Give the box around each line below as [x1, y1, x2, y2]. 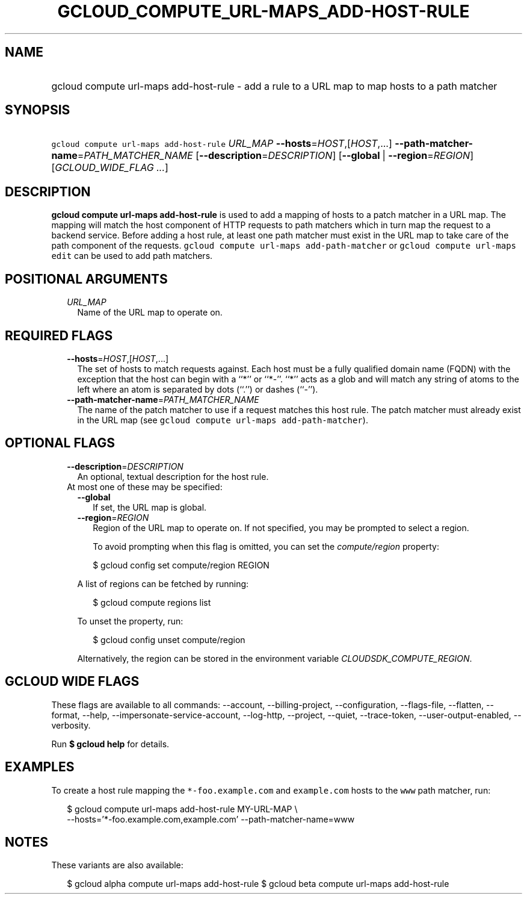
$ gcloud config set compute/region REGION [93, 559, 270, 570]
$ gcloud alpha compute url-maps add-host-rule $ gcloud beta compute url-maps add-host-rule [67, 879, 449, 889]
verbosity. [51, 720, 91, 730]
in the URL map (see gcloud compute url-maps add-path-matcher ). [77, 414, 368, 425]
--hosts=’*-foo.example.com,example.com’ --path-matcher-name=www [67, 813, 355, 824]
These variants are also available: [51, 860, 183, 871]
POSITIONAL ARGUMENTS [5, 271, 168, 287]
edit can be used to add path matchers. [51, 250, 213, 261]
